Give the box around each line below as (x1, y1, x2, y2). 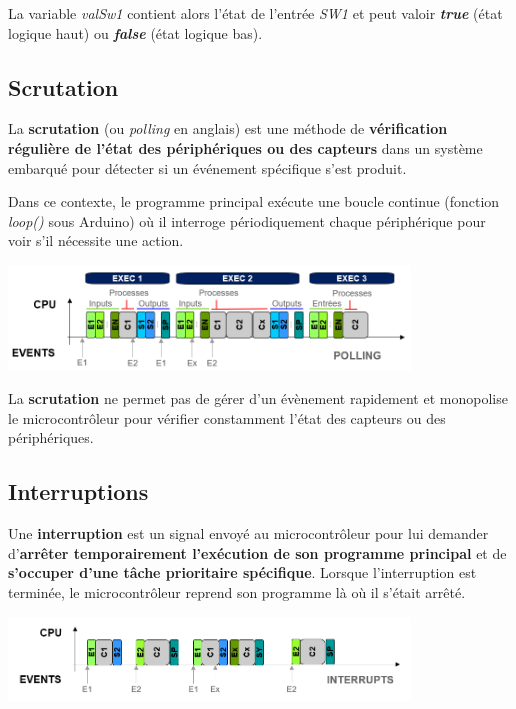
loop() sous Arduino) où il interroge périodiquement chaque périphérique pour (8, 210, 486, 231)
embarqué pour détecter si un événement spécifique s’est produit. (8, 157, 407, 178)
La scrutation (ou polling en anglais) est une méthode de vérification (8, 118, 448, 139)
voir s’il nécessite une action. (8, 230, 184, 251)
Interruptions (8, 476, 149, 507)
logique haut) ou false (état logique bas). (8, 22, 263, 43)
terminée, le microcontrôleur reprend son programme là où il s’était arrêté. (8, 581, 466, 602)
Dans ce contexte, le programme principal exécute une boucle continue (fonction (8, 191, 500, 212)
